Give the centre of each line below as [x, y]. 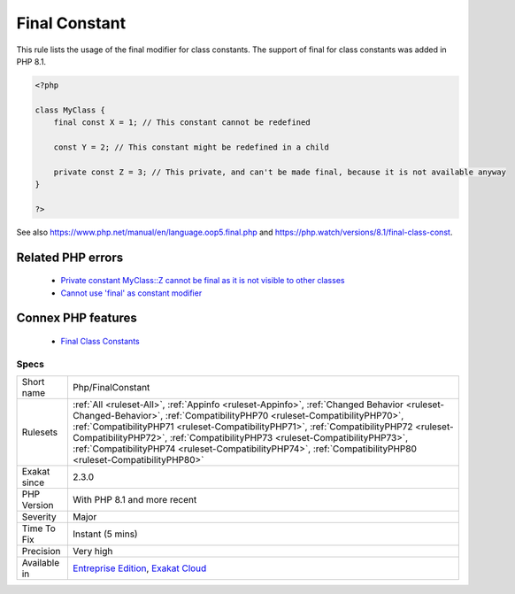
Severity [39, 517]
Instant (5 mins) [105, 534]
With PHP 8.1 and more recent [135, 500]
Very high [92, 552]
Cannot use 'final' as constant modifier [131, 293]
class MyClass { [70, 110]
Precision [41, 552]
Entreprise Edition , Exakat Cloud [139, 568]
